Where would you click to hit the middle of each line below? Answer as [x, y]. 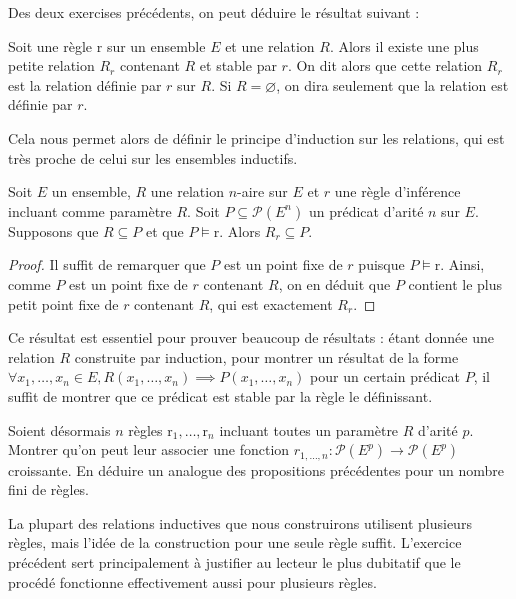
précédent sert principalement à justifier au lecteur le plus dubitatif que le [234, 561]
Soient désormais [59, 429]
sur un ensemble [156, 45]
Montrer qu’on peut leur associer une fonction [149, 449]
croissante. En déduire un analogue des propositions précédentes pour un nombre [256, 469]
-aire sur [262, 191]
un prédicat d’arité [366, 210]
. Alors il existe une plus [404, 45]
